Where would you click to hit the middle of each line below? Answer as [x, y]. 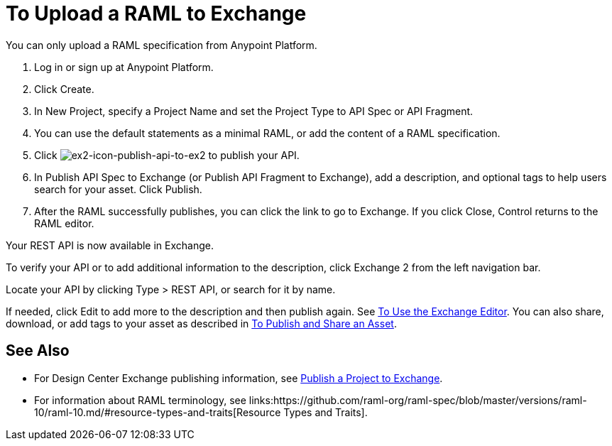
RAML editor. [64, 223]
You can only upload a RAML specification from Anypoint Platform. [162, 45]
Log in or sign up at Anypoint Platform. [124, 67]
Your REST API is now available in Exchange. [110, 245]
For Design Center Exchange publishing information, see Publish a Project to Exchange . [239, 378]
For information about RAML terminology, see [140, 400]
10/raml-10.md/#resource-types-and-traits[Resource [158, 412]
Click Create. [64, 89]
